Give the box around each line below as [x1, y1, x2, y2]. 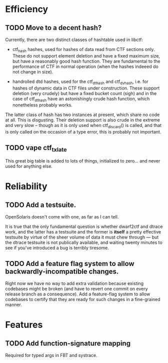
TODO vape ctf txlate [5, 143, 67, 153]
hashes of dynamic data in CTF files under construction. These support [12, 85, 160, 91]
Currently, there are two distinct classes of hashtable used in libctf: [5, 36, 143, 42]
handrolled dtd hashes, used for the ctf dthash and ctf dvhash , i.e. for [12, 78, 148, 85]
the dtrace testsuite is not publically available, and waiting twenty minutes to [5, 239, 162, 245]
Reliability [5, 181, 47, 192]
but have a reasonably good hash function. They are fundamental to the [12, 58, 161, 64]
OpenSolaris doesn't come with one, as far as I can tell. [5, 214, 119, 220]
